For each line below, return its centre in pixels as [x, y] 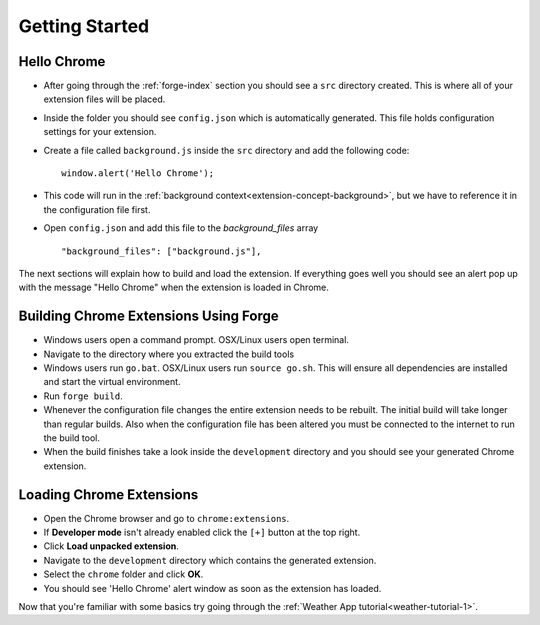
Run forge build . [83, 396]
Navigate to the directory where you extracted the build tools [169, 354]
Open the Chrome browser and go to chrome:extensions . [166, 518]
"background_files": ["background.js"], [161, 251]
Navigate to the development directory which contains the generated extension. [210, 560]
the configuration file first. [97, 209]
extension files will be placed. [104, 99]
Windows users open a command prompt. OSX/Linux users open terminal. [196, 340]
